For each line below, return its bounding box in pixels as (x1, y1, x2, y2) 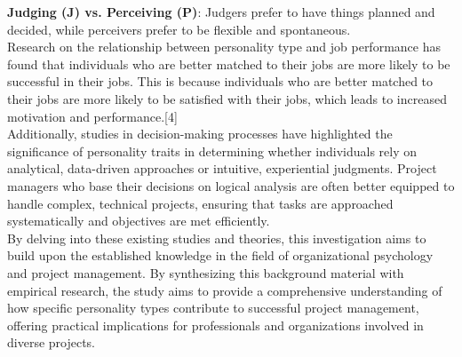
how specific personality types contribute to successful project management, (7, 298, 419, 317)
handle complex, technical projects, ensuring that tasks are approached (7, 194, 394, 212)
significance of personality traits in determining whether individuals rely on (7, 141, 418, 160)
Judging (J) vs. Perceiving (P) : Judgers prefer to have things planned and (7, 3, 435, 20)
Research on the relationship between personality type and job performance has (7, 37, 441, 56)
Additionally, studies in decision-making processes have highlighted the (7, 124, 393, 143)
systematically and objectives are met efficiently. (7, 211, 270, 230)
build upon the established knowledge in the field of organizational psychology (7, 246, 434, 265)
